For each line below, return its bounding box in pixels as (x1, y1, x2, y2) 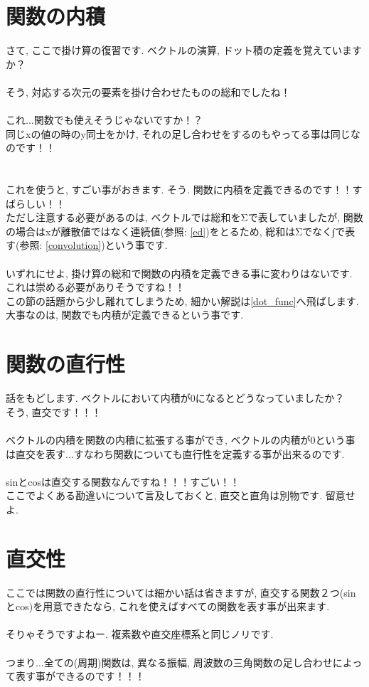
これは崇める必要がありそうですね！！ (6, 279, 185, 294)
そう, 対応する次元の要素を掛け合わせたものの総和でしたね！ (6, 84, 291, 99)
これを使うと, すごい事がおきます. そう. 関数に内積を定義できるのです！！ (6, 182, 353, 197)
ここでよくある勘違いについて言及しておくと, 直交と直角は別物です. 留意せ (6, 488, 355, 503)
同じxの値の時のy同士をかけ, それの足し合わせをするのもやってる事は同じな (6, 126, 360, 141)
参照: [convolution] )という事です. (19, 238, 168, 252)
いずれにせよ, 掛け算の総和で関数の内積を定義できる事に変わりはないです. (6, 265, 353, 280)
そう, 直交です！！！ (6, 404, 102, 419)
